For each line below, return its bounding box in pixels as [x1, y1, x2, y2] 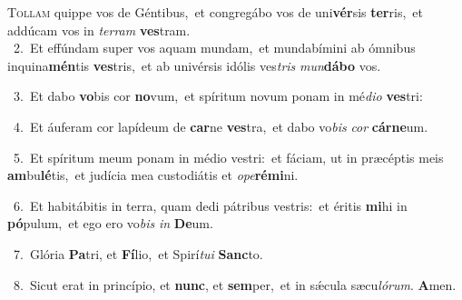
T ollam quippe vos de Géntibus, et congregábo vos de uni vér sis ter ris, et [7, 3, 423, 21]
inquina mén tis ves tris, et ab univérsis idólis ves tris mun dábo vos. [7, 55, 381, 75]
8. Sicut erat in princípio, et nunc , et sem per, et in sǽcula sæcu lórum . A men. [13, 275, 457, 294]
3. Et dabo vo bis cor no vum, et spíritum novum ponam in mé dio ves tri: [13, 86, 423, 105]
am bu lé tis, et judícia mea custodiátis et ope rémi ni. [7, 165, 299, 185]
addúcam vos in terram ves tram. [7, 20, 191, 39]
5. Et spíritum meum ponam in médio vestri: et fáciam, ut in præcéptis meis [13, 147, 444, 166]
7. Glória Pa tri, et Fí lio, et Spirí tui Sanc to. [13, 244, 263, 263]
